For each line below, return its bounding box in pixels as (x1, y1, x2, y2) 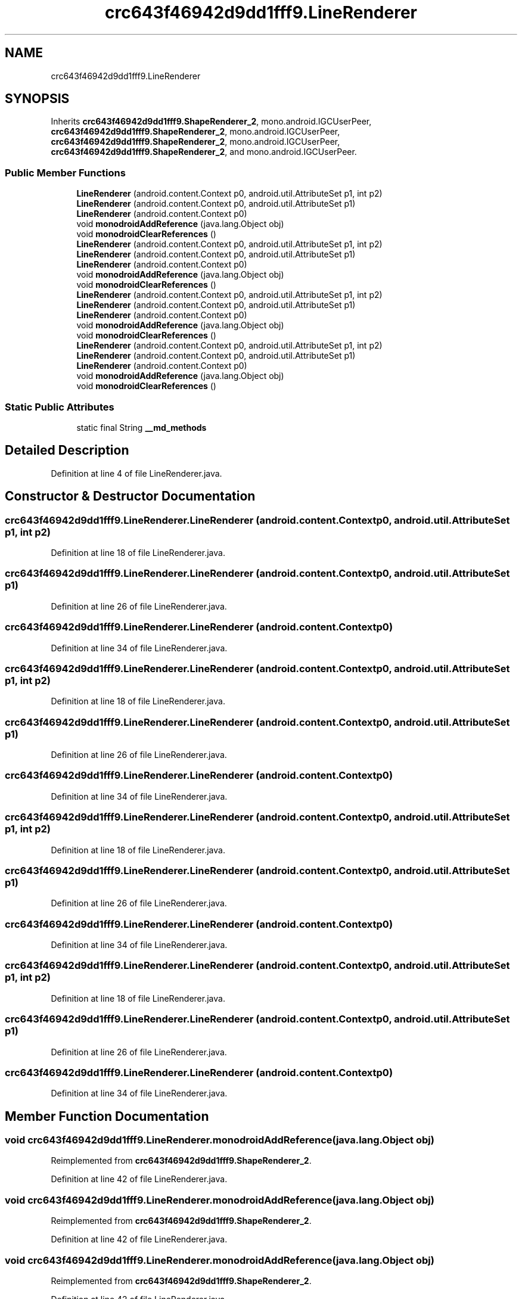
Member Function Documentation (5, 1108, 209, 1124)
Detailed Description (5, 443, 129, 458)
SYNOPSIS (5, 91, 70, 107)
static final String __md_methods (76, 422, 207, 433)
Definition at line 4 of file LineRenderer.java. (51, 468, 222, 478)
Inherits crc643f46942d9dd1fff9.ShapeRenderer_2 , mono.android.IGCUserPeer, (51, 116, 372, 127)
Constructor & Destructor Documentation (5, 489, 256, 504)
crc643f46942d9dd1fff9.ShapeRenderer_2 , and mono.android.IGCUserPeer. (51, 147, 357, 157)
